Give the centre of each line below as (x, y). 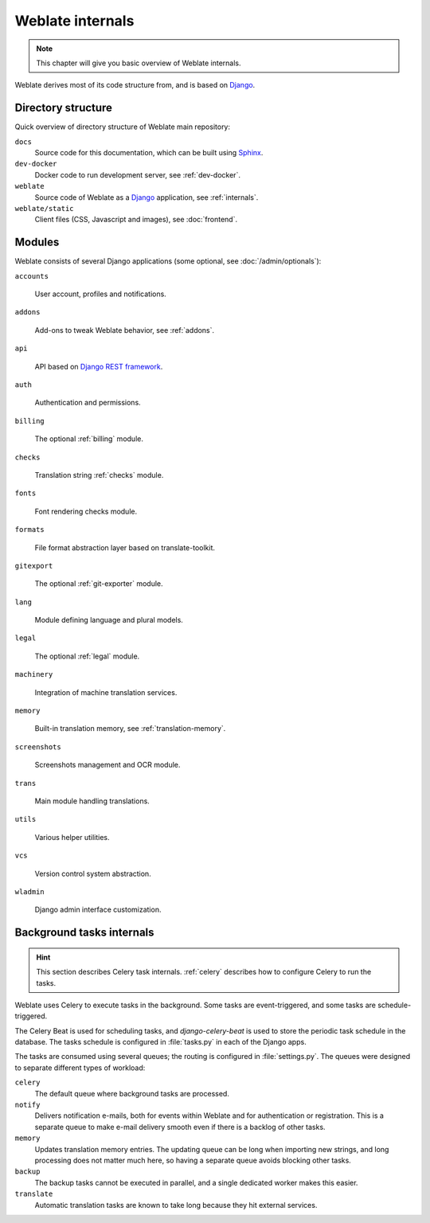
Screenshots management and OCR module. (107, 765)
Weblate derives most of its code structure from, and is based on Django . (135, 85)
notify (27, 1105)
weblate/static (45, 208)
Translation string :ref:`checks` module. (99, 475)
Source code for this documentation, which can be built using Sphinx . (149, 153)
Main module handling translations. (92, 801)
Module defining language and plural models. (109, 620)
